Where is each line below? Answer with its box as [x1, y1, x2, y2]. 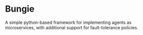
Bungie [5, 3, 35, 15]
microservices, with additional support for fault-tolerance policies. [5, 24, 139, 30]
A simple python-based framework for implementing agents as [5, 19, 132, 25]
